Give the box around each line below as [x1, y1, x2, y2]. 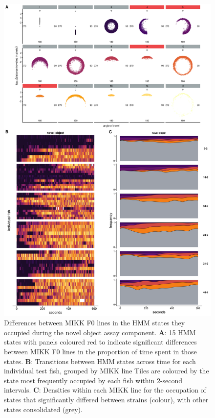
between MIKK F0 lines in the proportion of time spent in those [4, 346, 197, 356]
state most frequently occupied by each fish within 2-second [4, 375, 183, 385]
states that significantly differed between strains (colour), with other [4, 394, 209, 404]
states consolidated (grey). [4, 404, 83, 414]
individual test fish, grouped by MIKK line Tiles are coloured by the [4, 366, 209, 376]
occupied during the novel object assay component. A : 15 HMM [4, 327, 196, 337]
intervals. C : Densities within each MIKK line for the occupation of [4, 385, 206, 395]
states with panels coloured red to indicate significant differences [4, 337, 197, 347]
